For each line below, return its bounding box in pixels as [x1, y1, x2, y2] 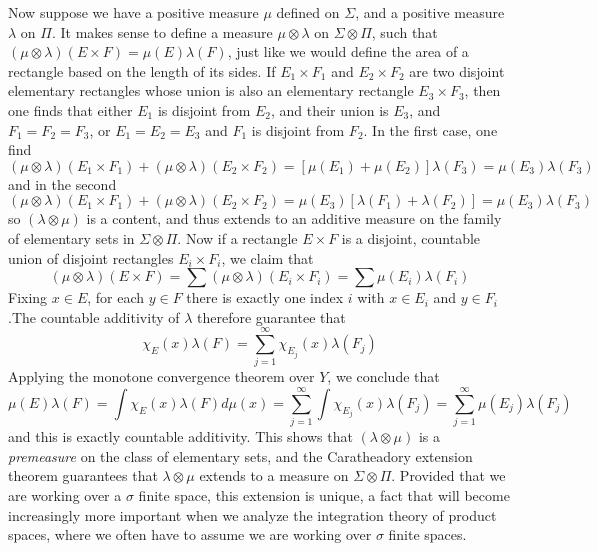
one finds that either [8, 99, 133, 120]
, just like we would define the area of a [227, 41, 469, 62]
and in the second [8, 173, 117, 194]
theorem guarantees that [8, 465, 158, 486]
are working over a [8, 484, 122, 505]
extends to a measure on [199, 465, 349, 486]
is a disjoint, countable [341, 227, 481, 248]
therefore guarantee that [197, 306, 346, 327]
